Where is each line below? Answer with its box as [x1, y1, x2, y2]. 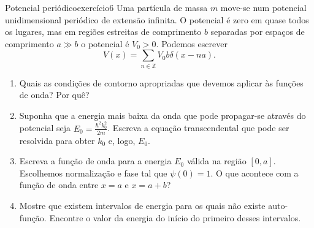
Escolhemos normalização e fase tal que [19, 166, 167, 179]
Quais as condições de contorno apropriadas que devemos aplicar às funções [19, 76, 304, 89]
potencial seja [19, 121, 71, 134]
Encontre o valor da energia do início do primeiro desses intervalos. [49, 211, 301, 224]
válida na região [186, 154, 247, 167]
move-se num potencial [220, 1, 307, 13]
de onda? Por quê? [19, 88, 90, 101]
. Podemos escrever [156, 37, 228, 50]
